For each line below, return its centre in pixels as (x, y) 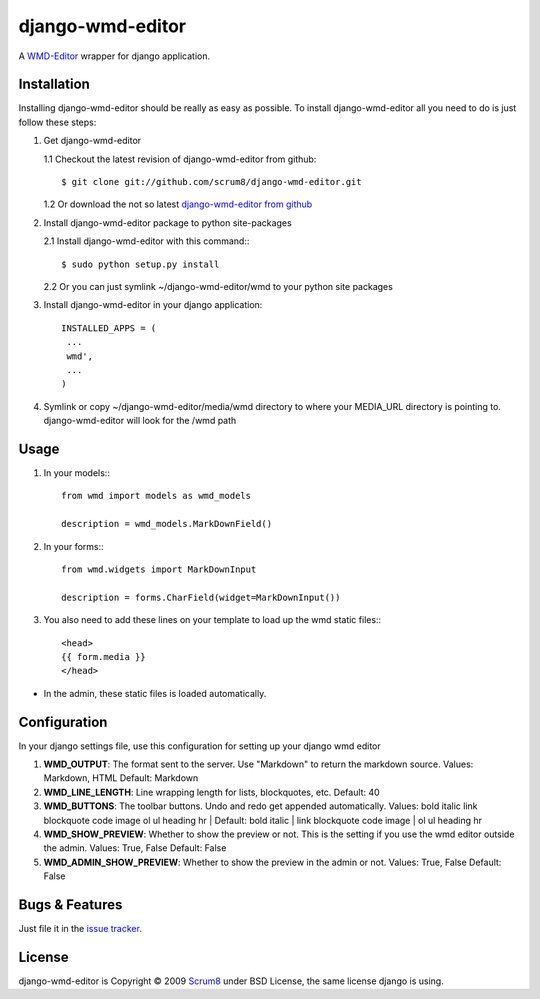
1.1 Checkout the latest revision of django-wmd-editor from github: (180, 159)
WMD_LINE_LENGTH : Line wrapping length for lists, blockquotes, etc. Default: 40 (211, 792)
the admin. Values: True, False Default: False (135, 848)
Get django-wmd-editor (92, 141)
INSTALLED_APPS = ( (109, 328)
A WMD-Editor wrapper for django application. (114, 56)
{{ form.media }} (103, 656)
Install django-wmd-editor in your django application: (153, 305)
